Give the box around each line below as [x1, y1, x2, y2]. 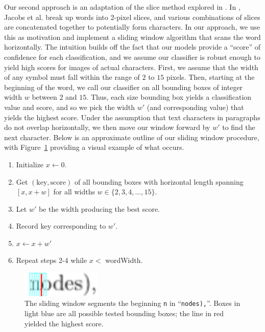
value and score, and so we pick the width [4, 101, 135, 112]
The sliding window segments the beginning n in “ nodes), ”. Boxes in [25, 298, 240, 308]
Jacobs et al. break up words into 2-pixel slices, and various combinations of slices [4, 11, 260, 22]
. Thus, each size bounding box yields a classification [86, 92, 252, 102]
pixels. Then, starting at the [166, 72, 255, 82]
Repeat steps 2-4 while [16, 255, 87, 265]
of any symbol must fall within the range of [4, 72, 140, 82]
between [32, 92, 57, 102]
